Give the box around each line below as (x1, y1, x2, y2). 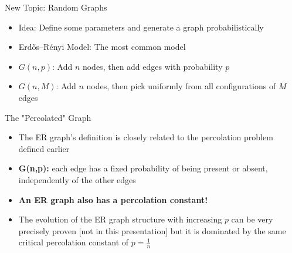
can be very (231, 213, 273, 225)
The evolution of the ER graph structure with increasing (18, 213, 222, 225)
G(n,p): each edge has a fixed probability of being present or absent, (18, 162, 268, 174)
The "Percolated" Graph (5, 111, 91, 123)
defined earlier (18, 142, 70, 154)
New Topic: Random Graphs (5, 1, 107, 13)
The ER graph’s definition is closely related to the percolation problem (18, 131, 273, 143)
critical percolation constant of (18, 236, 129, 248)
